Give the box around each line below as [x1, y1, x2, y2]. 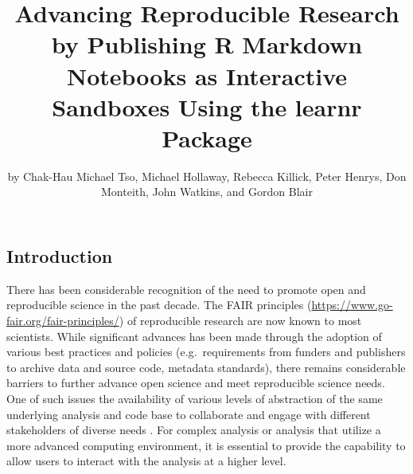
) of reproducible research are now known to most [119, 312, 362, 329]
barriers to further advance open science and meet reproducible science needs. [6, 374, 385, 391]
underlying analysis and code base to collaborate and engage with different [6, 405, 371, 422]
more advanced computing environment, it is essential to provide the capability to [6, 437, 406, 453]
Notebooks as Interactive [67, 59, 347, 92]
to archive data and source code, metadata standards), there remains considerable [6, 358, 406, 375]
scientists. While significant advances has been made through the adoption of [6, 327, 382, 344]
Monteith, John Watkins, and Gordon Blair [101, 183, 313, 200]
